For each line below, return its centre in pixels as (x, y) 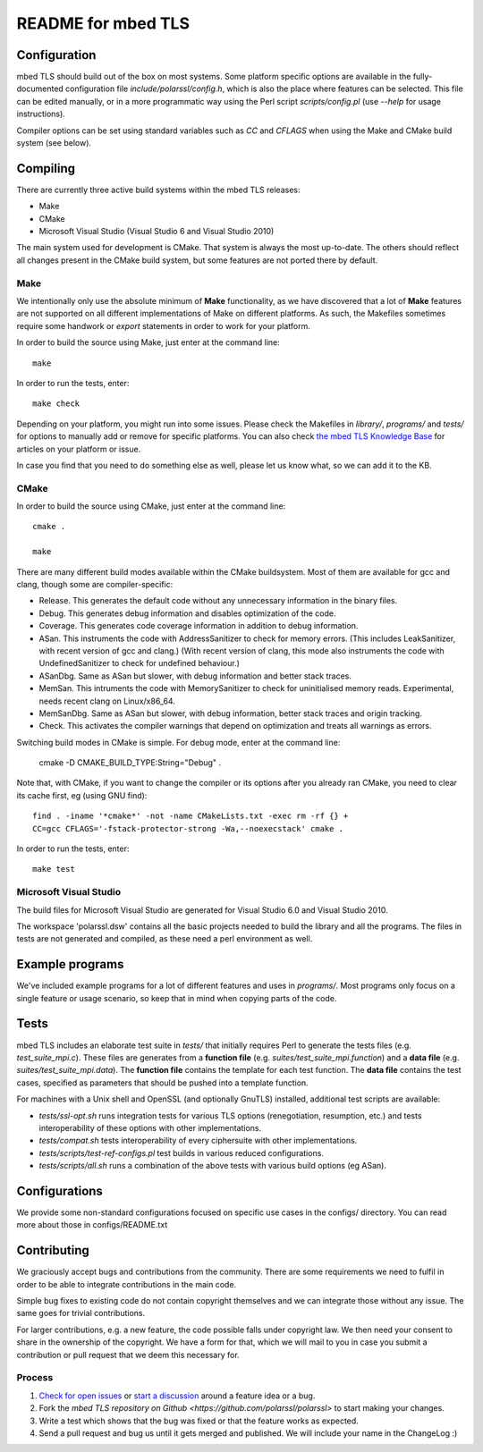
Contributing (53, 1250)
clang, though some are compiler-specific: (95, 585)
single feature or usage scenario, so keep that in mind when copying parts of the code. (177, 998)
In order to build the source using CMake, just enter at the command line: (151, 506)
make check (56, 404)
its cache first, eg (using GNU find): (82, 795)
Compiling (46, 169)
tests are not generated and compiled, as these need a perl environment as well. (165, 939)
